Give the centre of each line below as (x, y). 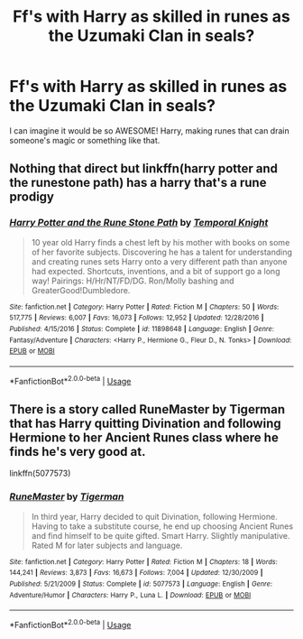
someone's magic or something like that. (85, 140)
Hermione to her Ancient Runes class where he (144, 437)
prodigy (32, 197)
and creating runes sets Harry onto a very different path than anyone (159, 261)
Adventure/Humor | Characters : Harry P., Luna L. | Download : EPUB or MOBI (130, 595)
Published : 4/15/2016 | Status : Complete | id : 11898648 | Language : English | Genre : (142, 329)
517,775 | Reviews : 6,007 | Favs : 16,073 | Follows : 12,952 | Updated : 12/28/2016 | (137, 318)
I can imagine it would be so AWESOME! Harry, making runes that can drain (150, 130)
